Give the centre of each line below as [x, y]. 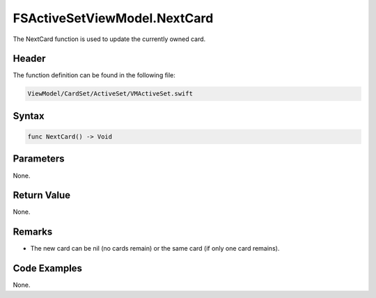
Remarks [33, 232]
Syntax [29, 116]
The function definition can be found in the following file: [94, 75]
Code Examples [48, 268]
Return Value [42, 195]
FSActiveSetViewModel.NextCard [113, 18]
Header [29, 59]
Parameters [39, 159]
